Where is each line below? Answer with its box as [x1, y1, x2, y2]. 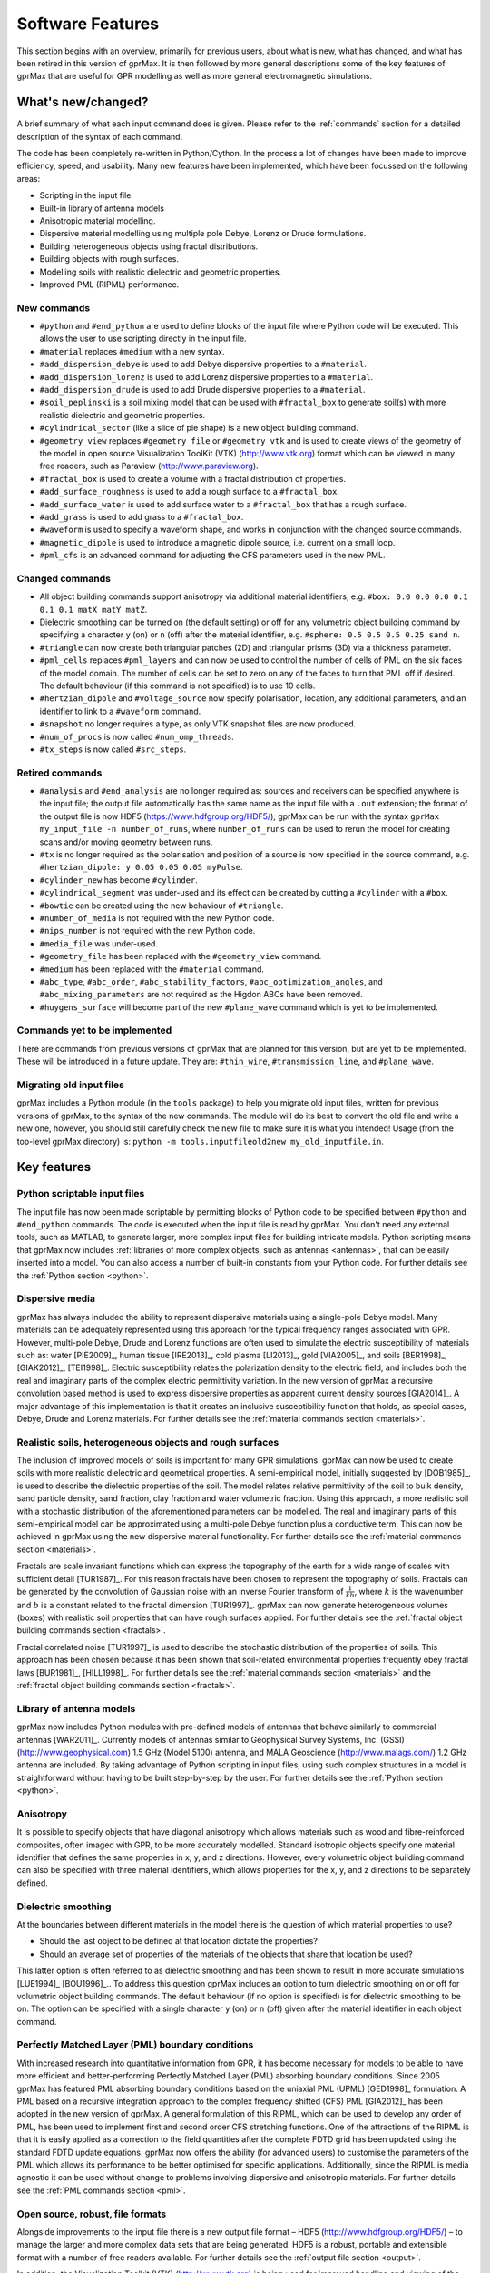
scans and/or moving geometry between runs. [39, 836, 213, 847]
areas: [16, 173, 41, 184]
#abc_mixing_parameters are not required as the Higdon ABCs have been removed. [39, 989, 363, 1000]
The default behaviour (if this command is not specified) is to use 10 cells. [39, 680, 316, 691]
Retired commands [16, 766, 103, 779]
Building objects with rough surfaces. [39, 254, 179, 265]
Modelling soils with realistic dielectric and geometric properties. [39, 266, 281, 277]
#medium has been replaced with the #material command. [39, 964, 265, 975]
